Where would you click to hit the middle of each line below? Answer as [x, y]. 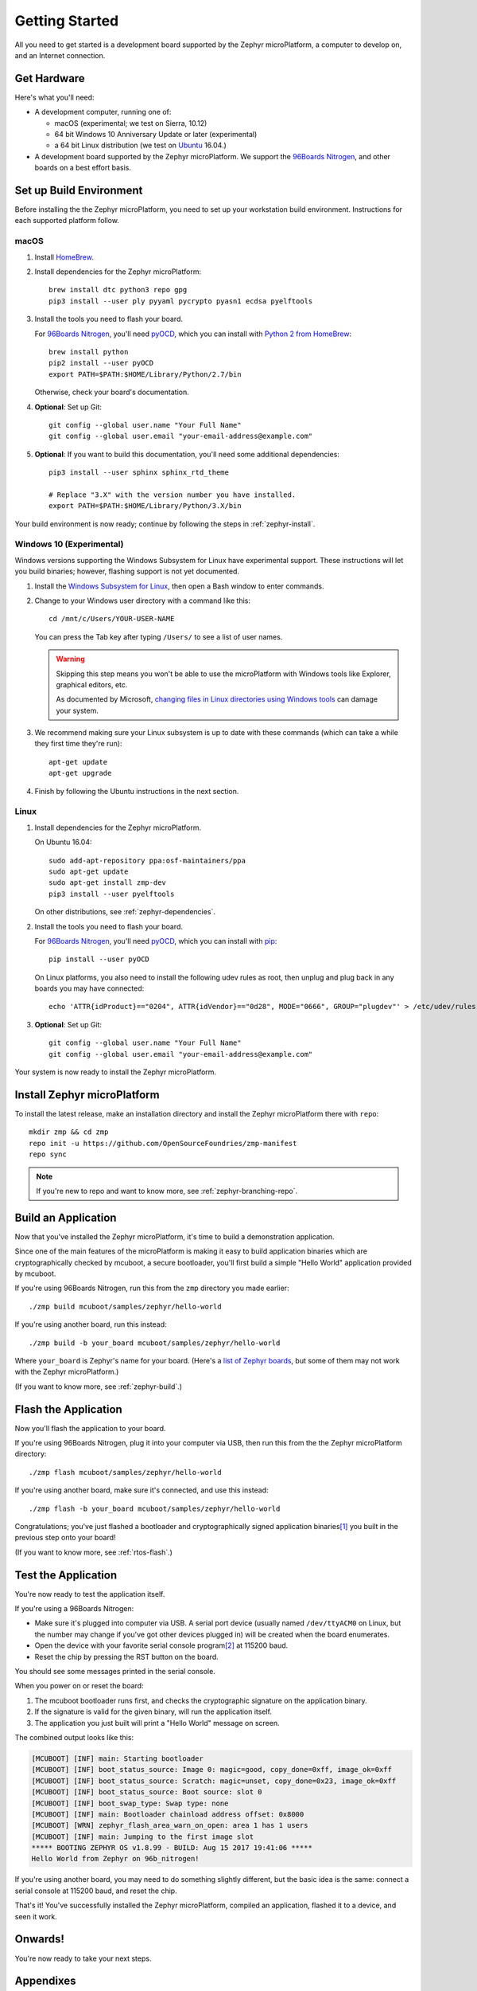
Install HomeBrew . [64, 257]
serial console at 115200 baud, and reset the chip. [96, 1891]
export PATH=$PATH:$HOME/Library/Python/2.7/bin [145, 374]
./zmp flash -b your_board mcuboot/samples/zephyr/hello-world [155, 1508]
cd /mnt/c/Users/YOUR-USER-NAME [112, 619]
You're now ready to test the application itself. [90, 1594]
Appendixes [45, 1981]
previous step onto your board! [65, 1538]
